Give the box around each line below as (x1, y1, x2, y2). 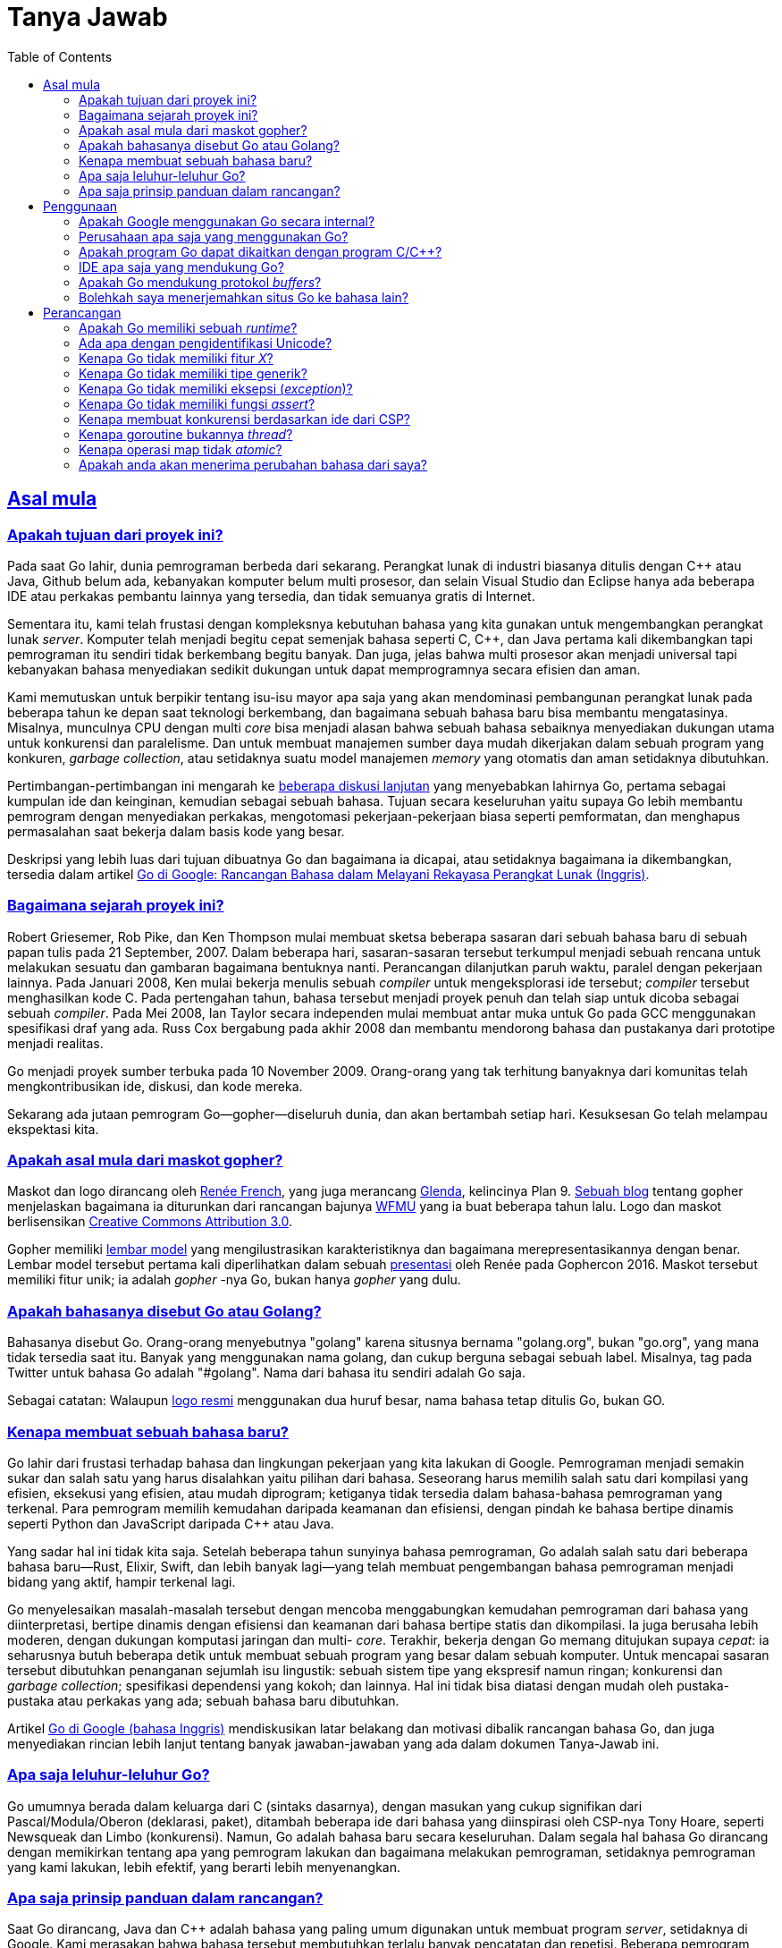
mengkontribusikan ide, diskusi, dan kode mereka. (7, 1078, 303, 1094)
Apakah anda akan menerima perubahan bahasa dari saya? (79, 456, 427, 472)
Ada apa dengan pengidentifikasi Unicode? (79, 335, 332, 351)
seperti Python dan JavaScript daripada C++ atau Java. (7, 1515, 334, 1531)
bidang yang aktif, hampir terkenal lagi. (7, 1573, 236, 1589)
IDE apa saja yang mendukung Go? (79, 258, 284, 275)
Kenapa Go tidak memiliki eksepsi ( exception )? (79, 380, 353, 396)
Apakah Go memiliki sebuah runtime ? (79, 319, 298, 335)
